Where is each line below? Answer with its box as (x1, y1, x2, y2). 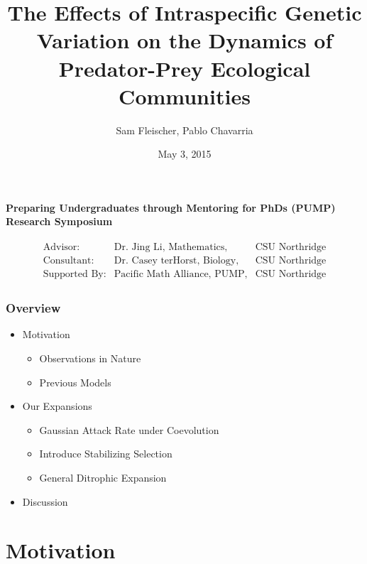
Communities (119, 81, 251, 110)
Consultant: (43, 256, 94, 266)
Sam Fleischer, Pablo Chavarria (116, 122, 253, 137)
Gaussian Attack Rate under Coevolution (39, 422, 219, 437)
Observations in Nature (39, 351, 141, 365)
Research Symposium (6, 214, 113, 229)
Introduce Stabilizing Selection (39, 446, 172, 461)
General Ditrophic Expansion (39, 470, 167, 484)
